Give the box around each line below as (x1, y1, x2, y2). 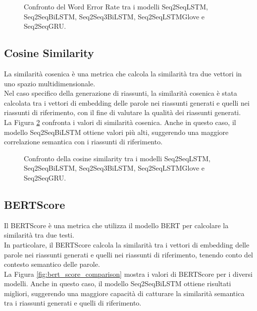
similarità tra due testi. (4, 230, 74, 240)
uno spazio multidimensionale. (4, 78, 96, 88)
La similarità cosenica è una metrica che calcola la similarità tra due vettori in (4, 68, 242, 78)
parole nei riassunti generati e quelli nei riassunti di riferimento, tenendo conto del (4, 249, 254, 259)
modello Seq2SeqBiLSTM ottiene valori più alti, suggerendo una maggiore (4, 126, 229, 137)
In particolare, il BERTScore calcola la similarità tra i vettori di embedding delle (4, 239, 250, 249)
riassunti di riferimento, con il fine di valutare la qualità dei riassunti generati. (4, 107, 241, 118)
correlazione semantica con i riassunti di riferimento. (4, 136, 163, 147)
